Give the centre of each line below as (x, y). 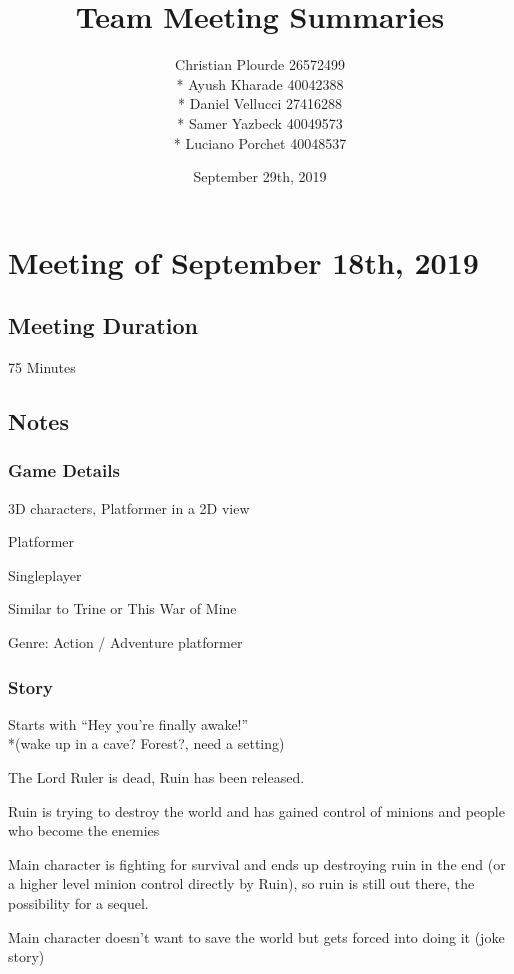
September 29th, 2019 (260, 176)
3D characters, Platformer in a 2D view (129, 507)
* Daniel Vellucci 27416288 (260, 103)
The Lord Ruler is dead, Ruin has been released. (156, 777)
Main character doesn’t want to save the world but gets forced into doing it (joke (256, 936)
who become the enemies (84, 830)
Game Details (64, 470)
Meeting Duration (103, 325)
